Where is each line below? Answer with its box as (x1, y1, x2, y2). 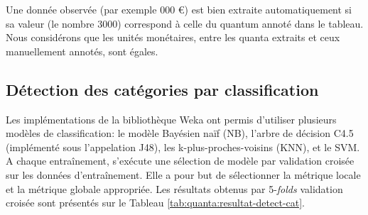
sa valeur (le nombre (6, 16, 94, 31)
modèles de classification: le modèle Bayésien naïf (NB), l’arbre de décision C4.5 (6, 126, 354, 140)
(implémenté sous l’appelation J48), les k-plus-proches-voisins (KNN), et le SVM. (6, 139, 360, 154)
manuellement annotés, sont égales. (6, 43, 158, 58)
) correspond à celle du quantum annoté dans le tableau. (117, 16, 364, 31)
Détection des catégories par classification (6, 78, 319, 100)
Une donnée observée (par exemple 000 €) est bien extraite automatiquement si (6, 2, 352, 16)
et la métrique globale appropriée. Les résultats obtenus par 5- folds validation (6, 181, 343, 196)
